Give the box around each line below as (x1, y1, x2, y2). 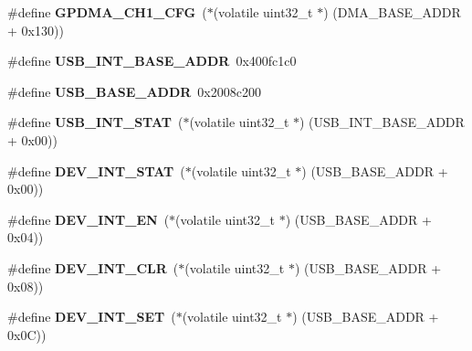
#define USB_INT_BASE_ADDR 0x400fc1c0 (7, 51, 297, 70)
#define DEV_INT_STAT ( (7, 161, 185, 180)
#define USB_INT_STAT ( (7, 112, 184, 132)
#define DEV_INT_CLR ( (7, 258, 179, 277)
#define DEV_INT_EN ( (7, 209, 170, 229)
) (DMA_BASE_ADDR (323, 3, 461, 21)
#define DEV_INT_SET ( (7, 307, 176, 326)
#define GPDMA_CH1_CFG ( (7, 3, 207, 21)
